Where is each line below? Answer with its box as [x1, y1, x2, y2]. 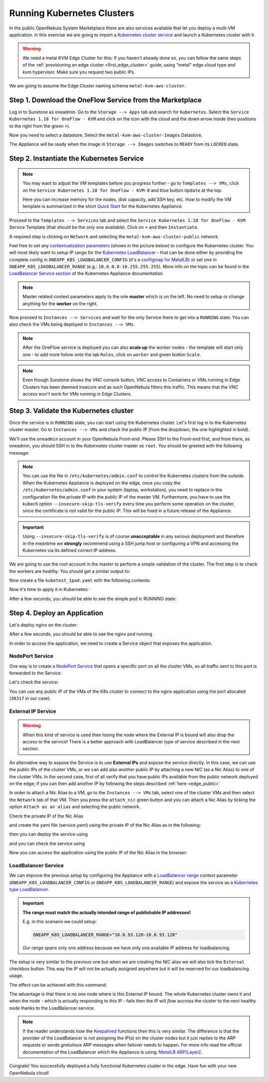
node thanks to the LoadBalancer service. [9, 1005, 95, 1011]
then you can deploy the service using [9, 831, 88, 837]
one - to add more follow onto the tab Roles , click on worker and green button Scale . [22, 351, 201, 357]
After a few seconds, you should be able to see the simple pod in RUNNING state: [9, 595, 177, 601]
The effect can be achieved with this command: [9, 982, 107, 988]
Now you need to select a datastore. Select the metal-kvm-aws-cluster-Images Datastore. [9, 132, 203, 138]
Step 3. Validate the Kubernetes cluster [9, 406, 134, 415]
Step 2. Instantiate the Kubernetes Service [9, 154, 144, 163]
